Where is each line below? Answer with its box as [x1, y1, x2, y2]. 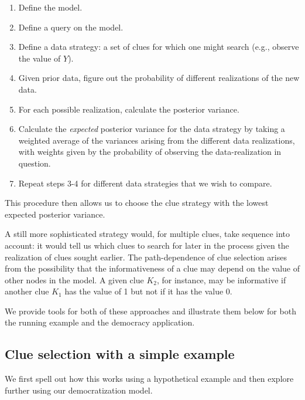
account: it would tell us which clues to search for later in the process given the [5, 239, 289, 251]
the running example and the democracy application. [5, 316, 195, 328]
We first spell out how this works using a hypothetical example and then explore [5, 372, 294, 385]
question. [18, 157, 51, 169]
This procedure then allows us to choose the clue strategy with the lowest [5, 196, 269, 209]
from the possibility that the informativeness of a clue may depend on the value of [5, 262, 300, 274]
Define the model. [18, 1, 83, 13]
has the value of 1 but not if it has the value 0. [64, 285, 232, 297]
